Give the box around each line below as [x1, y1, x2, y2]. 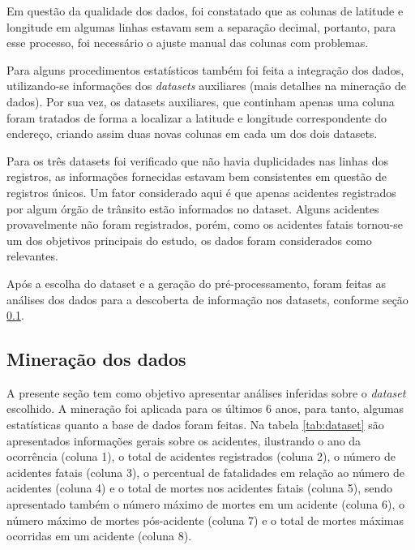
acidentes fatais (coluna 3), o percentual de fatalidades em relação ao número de [6, 463, 405, 480]
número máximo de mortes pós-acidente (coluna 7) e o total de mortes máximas [6, 511, 404, 528]
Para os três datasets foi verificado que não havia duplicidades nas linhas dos [6, 152, 389, 169]
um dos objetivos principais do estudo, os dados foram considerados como [6, 231, 372, 248]
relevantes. [6, 247, 58, 264]
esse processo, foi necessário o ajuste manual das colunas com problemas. [6, 34, 369, 51]
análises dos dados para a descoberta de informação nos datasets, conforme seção [6, 290, 409, 307]
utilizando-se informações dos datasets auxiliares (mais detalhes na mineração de [6, 77, 406, 94]
